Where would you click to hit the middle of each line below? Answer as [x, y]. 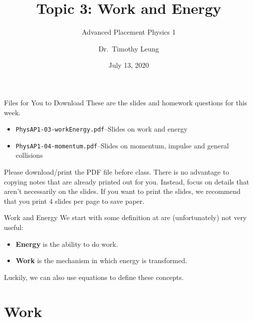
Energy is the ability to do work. [67, 244]
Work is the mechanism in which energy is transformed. [101, 260]
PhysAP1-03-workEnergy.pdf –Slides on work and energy [101, 129]
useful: [14, 227]
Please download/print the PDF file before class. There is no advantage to [117, 172]
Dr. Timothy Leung [129, 48]
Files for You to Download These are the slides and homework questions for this [126, 102]
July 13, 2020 [129, 65]
